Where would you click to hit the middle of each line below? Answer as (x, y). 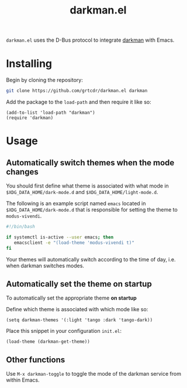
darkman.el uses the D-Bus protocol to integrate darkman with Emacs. (90, 40)
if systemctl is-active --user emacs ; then (60, 237)
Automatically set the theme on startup (79, 284)
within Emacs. (23, 380)
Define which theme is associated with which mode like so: (77, 309)
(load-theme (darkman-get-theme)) (48, 342)
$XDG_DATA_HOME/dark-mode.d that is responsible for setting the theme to (92, 210)
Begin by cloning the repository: (44, 80)
